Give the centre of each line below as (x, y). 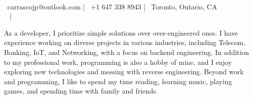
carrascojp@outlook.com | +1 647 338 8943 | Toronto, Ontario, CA (112, 6)
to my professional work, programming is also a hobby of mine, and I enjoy (118, 62)
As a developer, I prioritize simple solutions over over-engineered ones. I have (121, 32)
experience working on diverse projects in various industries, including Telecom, (125, 42)
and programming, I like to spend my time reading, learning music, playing (118, 81)
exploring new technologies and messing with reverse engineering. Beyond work (124, 72)
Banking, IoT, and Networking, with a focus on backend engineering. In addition (126, 52)
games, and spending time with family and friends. (81, 91)
